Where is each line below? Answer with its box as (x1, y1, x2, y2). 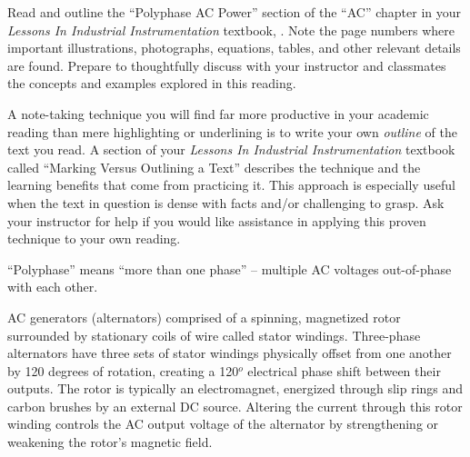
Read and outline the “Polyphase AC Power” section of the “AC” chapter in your (7, 3, 461, 21)
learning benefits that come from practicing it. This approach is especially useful (7, 175, 455, 194)
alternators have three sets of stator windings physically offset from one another (7, 343, 452, 363)
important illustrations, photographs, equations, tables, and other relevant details (7, 38, 461, 57)
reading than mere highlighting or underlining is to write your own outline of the (7, 122, 457, 141)
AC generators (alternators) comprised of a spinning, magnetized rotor (7, 307, 401, 326)
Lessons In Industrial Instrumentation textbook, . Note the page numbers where (7, 20, 455, 39)
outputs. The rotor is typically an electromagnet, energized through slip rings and (7, 379, 464, 398)
